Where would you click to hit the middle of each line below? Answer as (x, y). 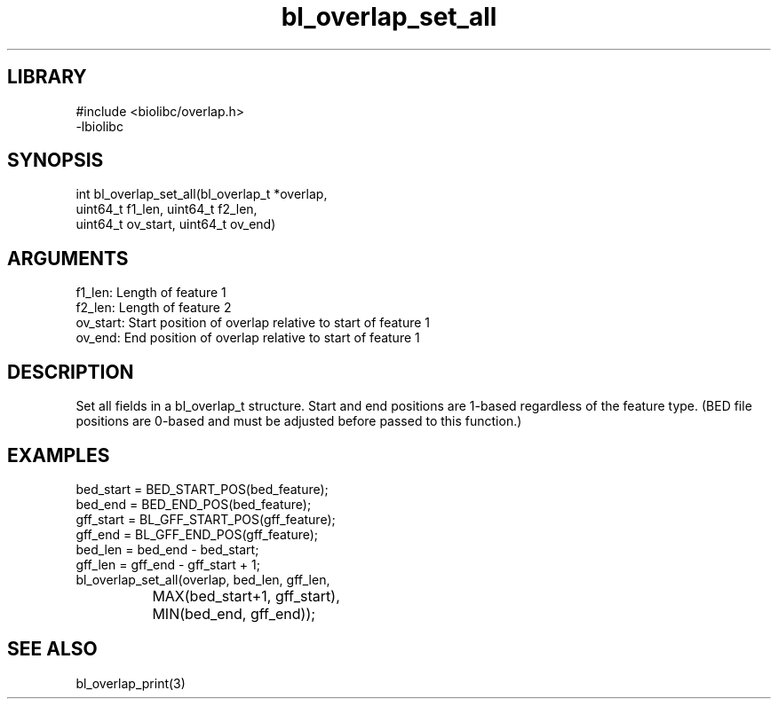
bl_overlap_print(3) (131, 683)
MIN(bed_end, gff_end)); (234, 613)
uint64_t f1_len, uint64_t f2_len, (167, 209)
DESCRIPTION (71, 372)
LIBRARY (47, 77)
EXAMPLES (59, 455)
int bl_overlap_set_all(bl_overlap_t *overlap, (202, 194)
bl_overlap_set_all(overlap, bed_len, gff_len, (203, 579)
